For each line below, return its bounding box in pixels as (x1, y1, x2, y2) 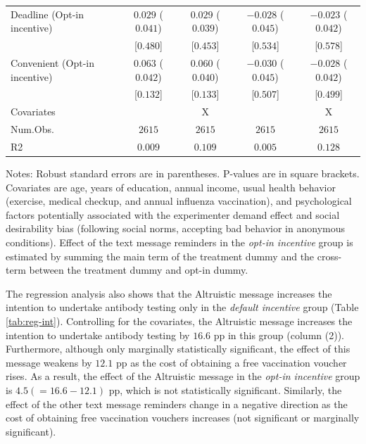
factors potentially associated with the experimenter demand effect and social (6, 207, 340, 222)
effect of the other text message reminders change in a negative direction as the (6, 396, 348, 411)
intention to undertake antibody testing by (6, 327, 190, 342)
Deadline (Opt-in (11, 6, 84, 21)
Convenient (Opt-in (11, 56, 95, 70)
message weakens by (6, 355, 92, 369)
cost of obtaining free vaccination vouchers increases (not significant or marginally (6, 410, 360, 425)
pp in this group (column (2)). (213, 327, 344, 342)
